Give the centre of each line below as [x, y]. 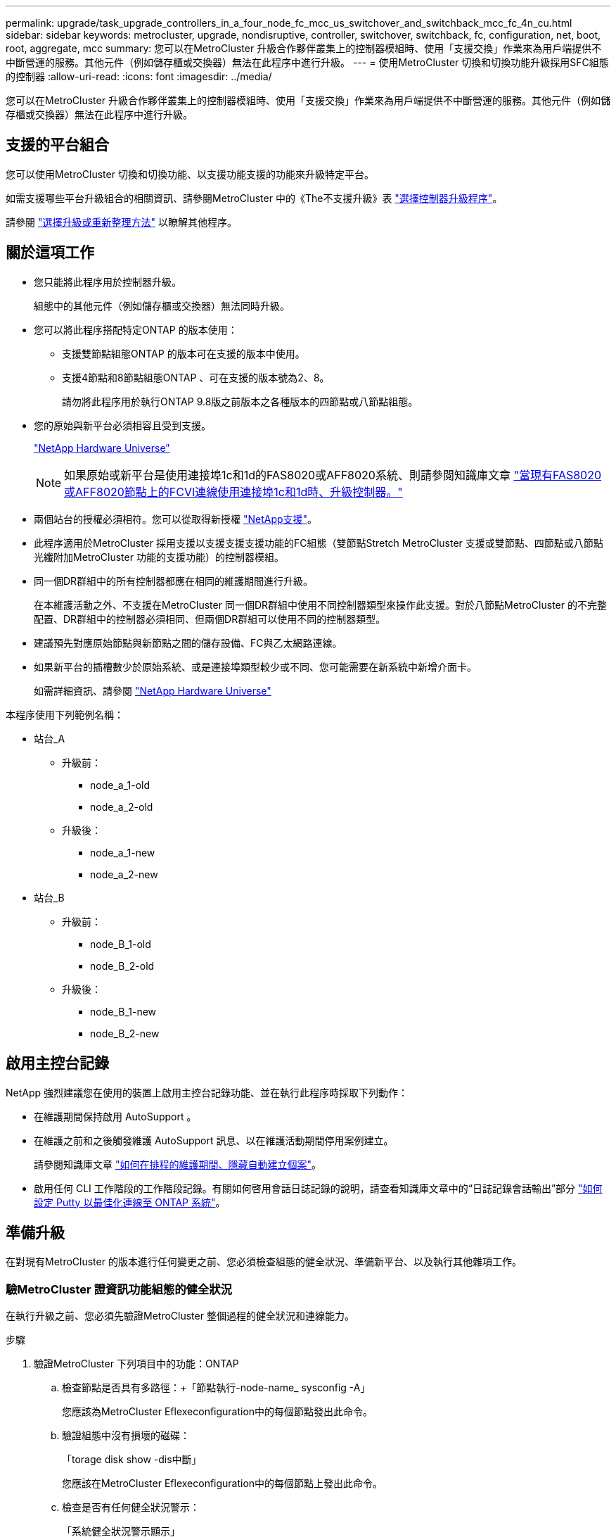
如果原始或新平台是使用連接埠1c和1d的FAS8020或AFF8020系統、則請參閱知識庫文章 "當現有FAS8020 [333, 475]
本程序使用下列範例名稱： [65, 714]
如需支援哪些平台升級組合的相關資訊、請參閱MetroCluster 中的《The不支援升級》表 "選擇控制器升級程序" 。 [254, 198]
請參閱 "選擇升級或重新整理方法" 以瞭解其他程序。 [121, 222]
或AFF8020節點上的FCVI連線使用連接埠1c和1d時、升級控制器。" [233, 492]
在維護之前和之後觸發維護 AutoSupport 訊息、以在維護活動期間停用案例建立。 [214, 1140]
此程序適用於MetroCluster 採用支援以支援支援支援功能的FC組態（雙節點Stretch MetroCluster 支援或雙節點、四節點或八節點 [319, 543]
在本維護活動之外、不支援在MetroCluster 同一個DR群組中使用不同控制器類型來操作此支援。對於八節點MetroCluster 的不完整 [320, 605]
